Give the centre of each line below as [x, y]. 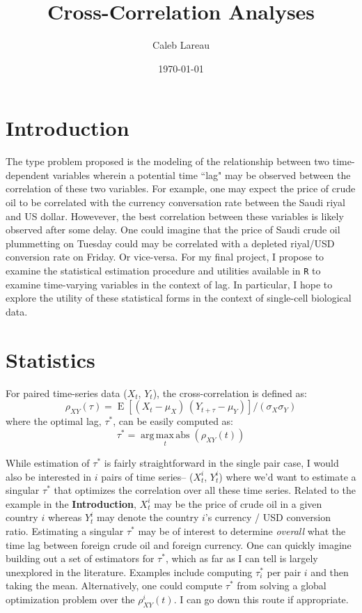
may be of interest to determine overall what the [242, 530]
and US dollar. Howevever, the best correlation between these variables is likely [175, 216]
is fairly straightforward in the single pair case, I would [221, 462]
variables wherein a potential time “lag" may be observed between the [202, 174]
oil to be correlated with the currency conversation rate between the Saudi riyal [176, 202]
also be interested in [49, 476]
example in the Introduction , [71, 503]
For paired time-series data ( [66, 393]
